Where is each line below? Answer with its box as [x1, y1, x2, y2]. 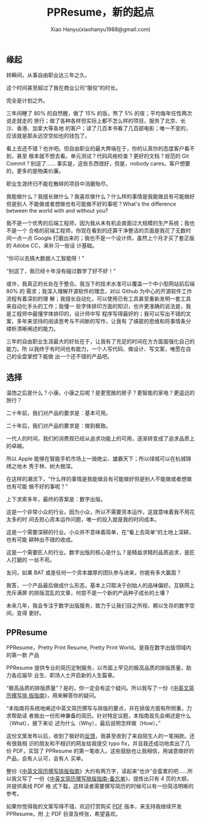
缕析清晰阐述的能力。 [6, 325, 59, 333]
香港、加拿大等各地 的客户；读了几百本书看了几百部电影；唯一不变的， [16, 125, 191, 132]
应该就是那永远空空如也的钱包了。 [6, 132, 90, 140]
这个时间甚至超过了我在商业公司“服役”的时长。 [6, 85, 121, 92]
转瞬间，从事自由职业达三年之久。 [6, 71, 90, 79]
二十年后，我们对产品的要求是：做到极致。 [6, 422, 111, 429]
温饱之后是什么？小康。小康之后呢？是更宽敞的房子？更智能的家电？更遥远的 [6, 389, 195, 396]
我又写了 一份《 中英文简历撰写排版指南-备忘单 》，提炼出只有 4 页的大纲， [11, 774, 193, 782]
